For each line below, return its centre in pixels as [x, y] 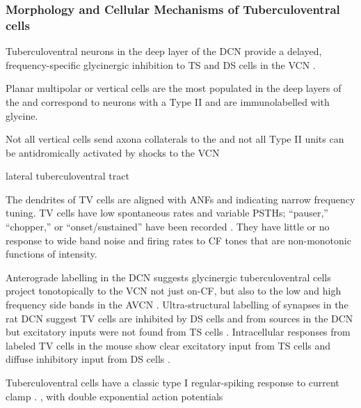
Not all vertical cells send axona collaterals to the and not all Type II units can [175, 139]
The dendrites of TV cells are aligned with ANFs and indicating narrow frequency [180, 199]
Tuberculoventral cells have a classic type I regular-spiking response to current [173, 383]
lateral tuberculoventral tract [67, 176]
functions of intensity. [51, 254]
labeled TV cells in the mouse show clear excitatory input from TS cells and [168, 345]
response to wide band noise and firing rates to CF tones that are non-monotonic [178, 240]
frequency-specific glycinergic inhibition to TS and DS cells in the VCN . [161, 64]
